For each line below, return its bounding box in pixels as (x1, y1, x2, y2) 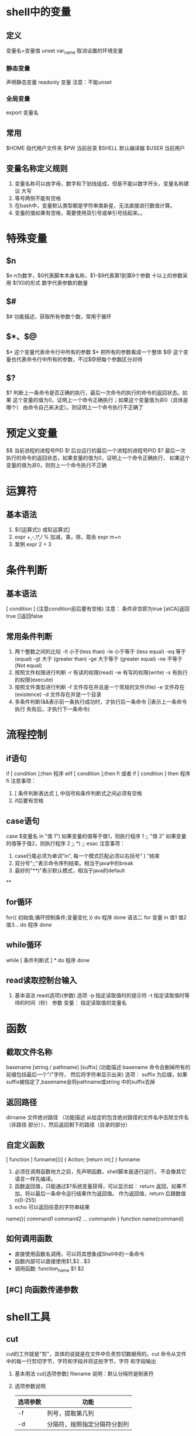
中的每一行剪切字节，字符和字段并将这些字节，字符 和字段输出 (6, 1357, 156, 1365)
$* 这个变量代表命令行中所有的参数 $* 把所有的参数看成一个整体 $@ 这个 (6, 348, 184, 355)
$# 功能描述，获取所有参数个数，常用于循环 (6, 313, 112, 320)
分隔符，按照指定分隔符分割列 (46, 1420, 129, 1428)
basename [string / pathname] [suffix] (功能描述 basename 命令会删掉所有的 (6, 1064, 191, 1071)
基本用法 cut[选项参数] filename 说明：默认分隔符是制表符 (14, 1370, 154, 1377)
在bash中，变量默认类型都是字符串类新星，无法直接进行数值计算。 (14, 202, 176, 209)
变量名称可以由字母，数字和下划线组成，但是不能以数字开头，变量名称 (14, 180, 184, 187)
